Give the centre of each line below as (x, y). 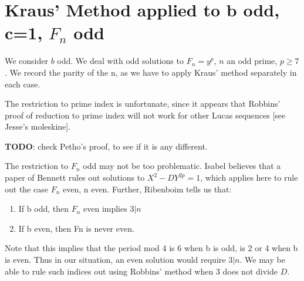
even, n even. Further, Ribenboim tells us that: (147, 189)
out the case (26, 189)
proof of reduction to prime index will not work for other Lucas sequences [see (145, 115)
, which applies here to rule (249, 177)
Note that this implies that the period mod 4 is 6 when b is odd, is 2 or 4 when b (151, 248)
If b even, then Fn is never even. (76, 228)
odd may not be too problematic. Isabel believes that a (182, 166)
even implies (105, 209)
